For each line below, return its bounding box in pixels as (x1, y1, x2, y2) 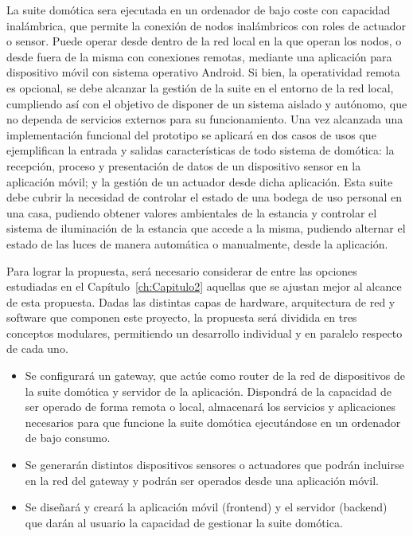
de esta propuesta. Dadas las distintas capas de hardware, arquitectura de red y (6, 293, 395, 310)
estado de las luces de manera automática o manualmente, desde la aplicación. (6, 235, 388, 252)
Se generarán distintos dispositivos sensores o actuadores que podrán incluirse (25, 456, 404, 473)
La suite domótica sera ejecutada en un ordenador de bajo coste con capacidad (6, 2, 391, 18)
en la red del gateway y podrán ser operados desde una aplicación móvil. (25, 471, 379, 488)
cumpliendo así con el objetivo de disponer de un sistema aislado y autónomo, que (6, 95, 407, 112)
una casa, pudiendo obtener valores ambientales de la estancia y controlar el (6, 204, 377, 221)
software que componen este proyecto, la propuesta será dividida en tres (6, 309, 357, 326)
